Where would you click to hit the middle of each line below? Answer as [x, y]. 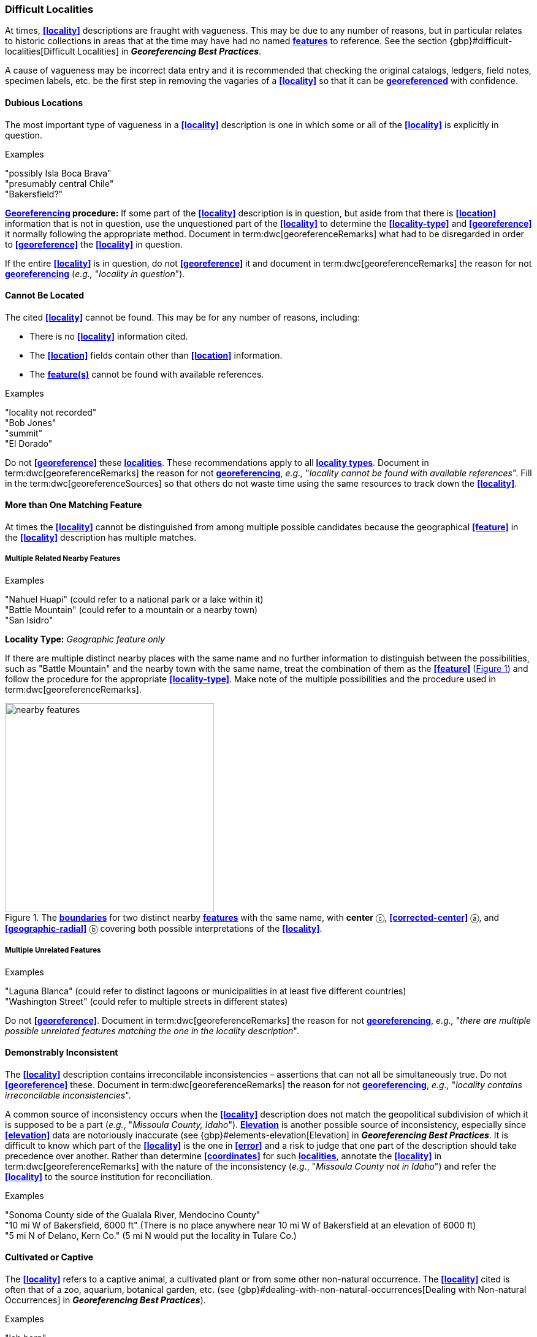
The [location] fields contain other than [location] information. [156, 355]
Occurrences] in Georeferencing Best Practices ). [105, 1300]
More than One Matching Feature [74, 505]
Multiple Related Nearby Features [63, 559]
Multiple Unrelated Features [53, 950]
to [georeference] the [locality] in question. [94, 244]
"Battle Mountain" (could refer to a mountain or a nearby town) [131, 609]
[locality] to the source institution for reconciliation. [109, 1176]
